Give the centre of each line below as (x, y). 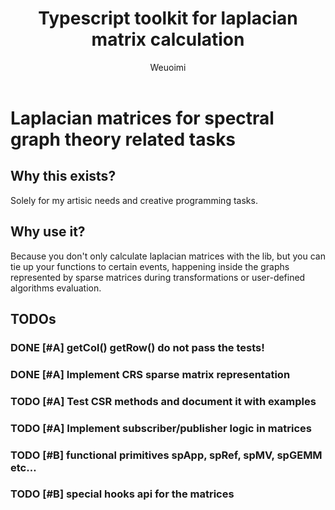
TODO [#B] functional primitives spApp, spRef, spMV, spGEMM (166, 455)
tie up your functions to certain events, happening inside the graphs (150, 266)
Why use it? (48, 232)
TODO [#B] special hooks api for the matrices (122, 494)
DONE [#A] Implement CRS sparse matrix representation (150, 374)
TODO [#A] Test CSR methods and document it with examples (163, 401)
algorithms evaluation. (56, 288)
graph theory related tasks (123, 139)
